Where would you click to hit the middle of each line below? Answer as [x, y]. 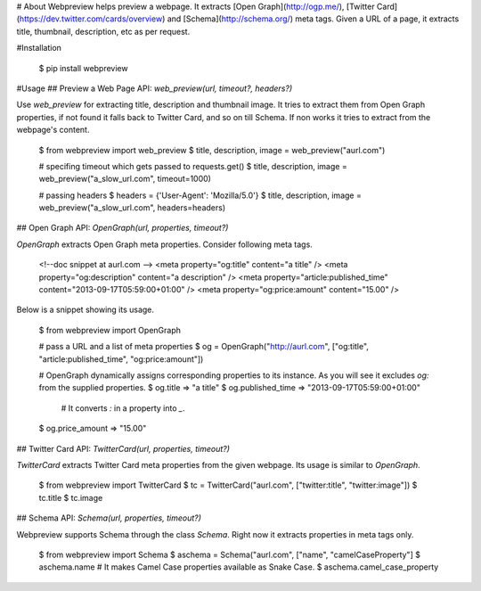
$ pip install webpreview [83, 68]
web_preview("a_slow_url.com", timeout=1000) [125, 179]
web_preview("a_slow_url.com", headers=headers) [132, 208]
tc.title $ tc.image [71, 497]
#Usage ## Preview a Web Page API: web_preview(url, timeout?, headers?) [155, 88]
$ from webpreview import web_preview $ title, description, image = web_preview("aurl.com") [212, 150]
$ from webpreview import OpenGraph [110, 330]
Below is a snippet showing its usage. [86, 310]
